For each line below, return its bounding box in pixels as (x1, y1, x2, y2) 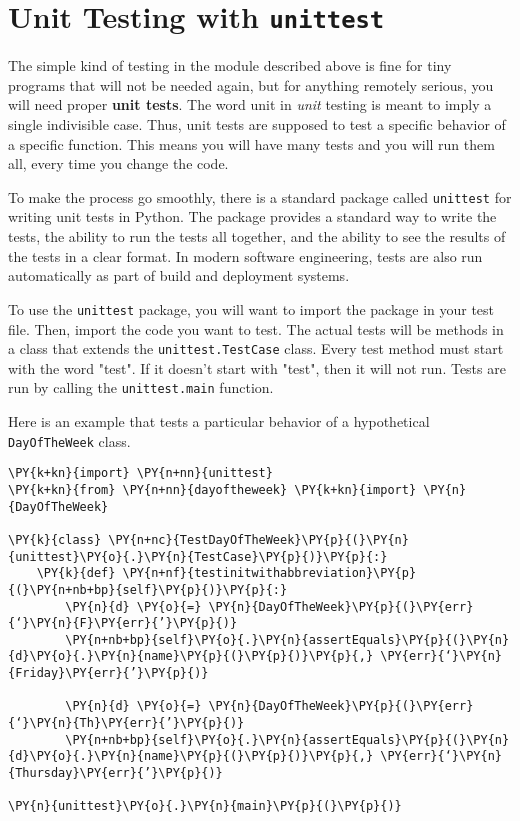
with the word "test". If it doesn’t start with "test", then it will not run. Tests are (8, 357, 506, 378)
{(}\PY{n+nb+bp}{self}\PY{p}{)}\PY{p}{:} (8, 582, 288, 597)
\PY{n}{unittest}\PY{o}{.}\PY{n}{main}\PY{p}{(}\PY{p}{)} (8, 799, 402, 814)
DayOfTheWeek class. (8, 430, 131, 451)
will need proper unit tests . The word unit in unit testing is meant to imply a (8, 94, 492, 115)
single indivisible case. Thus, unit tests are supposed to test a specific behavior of (8, 114, 506, 135)
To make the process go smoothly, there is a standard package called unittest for (8, 186, 512, 207)
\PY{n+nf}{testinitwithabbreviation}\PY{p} (122, 566, 417, 581)
